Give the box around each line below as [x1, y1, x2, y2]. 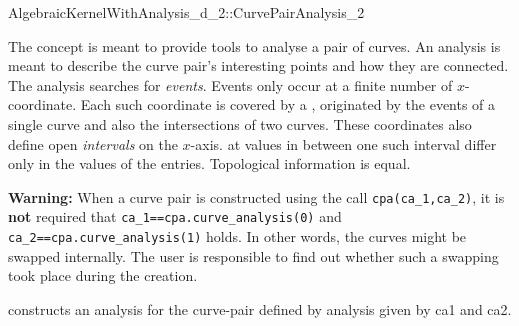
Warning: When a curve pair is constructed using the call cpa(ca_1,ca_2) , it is [8, 186, 505, 207]
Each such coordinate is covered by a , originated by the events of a [80, 94, 496, 115]
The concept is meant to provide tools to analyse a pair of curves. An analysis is [8, 35, 501, 56]
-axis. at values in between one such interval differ [190, 133, 497, 154]
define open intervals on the [8, 133, 178, 154]
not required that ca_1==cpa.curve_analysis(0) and [8, 206, 342, 227]
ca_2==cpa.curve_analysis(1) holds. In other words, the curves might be [8, 226, 467, 247]
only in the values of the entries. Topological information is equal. [8, 153, 411, 174]
